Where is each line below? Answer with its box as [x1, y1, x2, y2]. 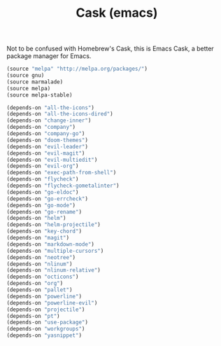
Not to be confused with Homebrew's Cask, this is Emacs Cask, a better [6, 44, 214, 53]
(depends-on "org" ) [6, 280, 64, 287]
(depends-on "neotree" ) [6, 254, 76, 261]
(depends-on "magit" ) [6, 235, 70, 242]
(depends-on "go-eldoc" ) [6, 188, 79, 195]
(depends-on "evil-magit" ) [6, 149, 85, 157]
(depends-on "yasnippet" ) [6, 332, 82, 339]
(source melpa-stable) [6, 91, 73, 99]
